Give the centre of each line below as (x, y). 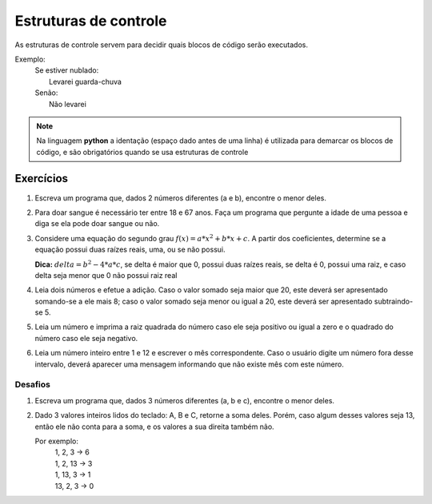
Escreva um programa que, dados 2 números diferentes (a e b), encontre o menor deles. (181, 198)
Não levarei (68, 104)
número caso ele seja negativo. (86, 338)
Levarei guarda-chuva (85, 81)
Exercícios (41, 179)
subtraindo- (394, 301)
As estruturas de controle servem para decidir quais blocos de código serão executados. (161, 45)
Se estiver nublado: (67, 70)
